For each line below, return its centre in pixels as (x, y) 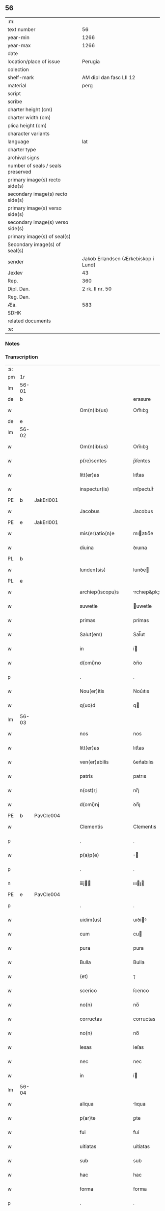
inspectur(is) (94, 489)
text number (22, 29)
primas (87, 621)
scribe (15, 102)
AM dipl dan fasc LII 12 (109, 77)
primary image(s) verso (35, 208)
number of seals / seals (35, 166)
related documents (29, 321)
